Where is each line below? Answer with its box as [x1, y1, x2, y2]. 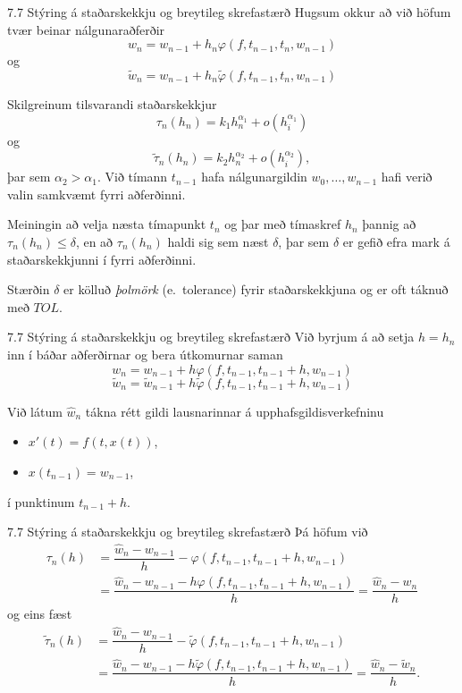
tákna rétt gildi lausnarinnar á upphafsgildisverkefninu [85, 401, 384, 420]
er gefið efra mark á [342, 232, 450, 250]
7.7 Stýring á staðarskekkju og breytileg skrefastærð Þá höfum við [7, 522, 368, 541]
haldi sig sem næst [167, 232, 269, 250]
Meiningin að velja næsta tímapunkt [7, 215, 206, 233]
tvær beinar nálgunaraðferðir [7, 20, 165, 38]
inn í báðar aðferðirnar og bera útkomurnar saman [7, 344, 283, 363]
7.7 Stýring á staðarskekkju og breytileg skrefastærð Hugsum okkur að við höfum [7, 3, 451, 21]
